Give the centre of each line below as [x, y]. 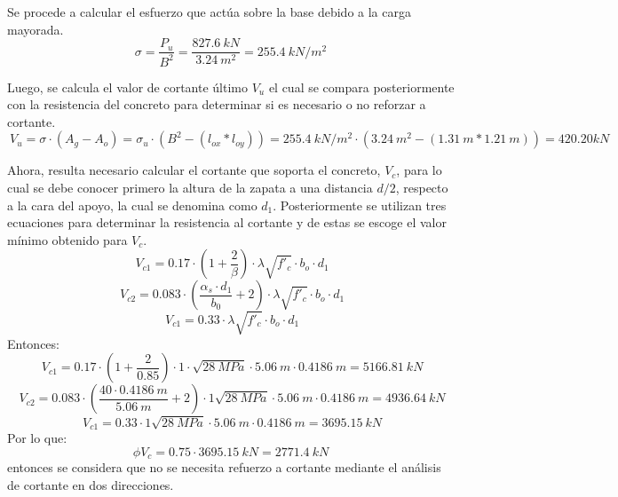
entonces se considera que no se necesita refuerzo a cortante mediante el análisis [224, 467]
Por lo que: [37, 438]
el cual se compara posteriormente [361, 87]
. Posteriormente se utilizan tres [360, 205]
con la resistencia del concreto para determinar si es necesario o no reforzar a [217, 104]
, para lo [419, 170]
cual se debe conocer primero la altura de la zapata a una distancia [190, 187]
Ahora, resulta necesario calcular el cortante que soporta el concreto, [194, 170]
